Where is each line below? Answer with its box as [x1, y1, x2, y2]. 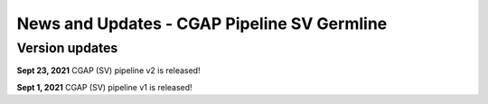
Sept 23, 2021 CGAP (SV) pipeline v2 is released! [16, 65, 201, 76]
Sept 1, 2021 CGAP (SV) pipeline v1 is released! [16, 81, 193, 92]
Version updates [16, 40, 118, 56]
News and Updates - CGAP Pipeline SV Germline [16, 14, 388, 33]
